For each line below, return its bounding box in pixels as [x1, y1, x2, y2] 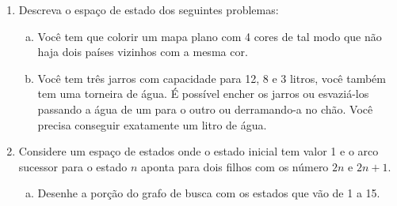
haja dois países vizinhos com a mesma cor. [37, 43, 248, 60]
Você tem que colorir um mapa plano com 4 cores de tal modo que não [37, 28, 382, 44]
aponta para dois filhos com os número [141, 158, 329, 174]
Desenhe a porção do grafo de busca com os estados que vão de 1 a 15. [37, 185, 380, 201]
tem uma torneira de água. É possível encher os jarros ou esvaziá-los [37, 85, 369, 102]
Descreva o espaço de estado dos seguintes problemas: [18, 2, 279, 17]
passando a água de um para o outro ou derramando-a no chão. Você [37, 100, 373, 117]
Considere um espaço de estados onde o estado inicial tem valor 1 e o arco [18, 143, 379, 159]
